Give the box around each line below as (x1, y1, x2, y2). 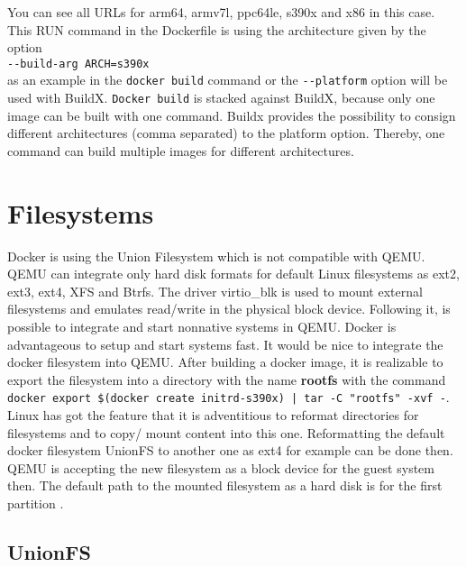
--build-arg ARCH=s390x (7, 57, 150, 70)
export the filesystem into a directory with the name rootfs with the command (7, 370, 446, 389)
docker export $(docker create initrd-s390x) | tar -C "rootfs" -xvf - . (7, 388, 450, 407)
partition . (7, 494, 64, 513)
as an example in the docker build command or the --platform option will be (7, 70, 448, 89)
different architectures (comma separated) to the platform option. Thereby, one (7, 123, 445, 142)
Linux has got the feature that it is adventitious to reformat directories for (7, 406, 419, 425)
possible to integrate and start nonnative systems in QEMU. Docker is (7, 317, 397, 336)
